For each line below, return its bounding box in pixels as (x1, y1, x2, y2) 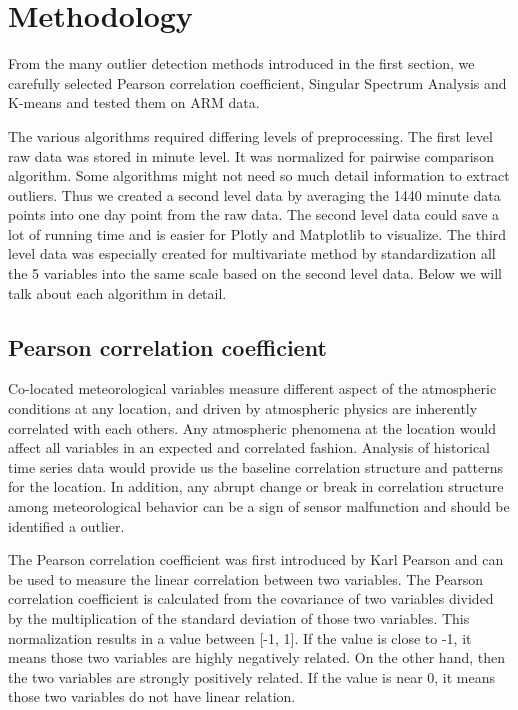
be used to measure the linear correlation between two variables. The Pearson (8, 568, 484, 589)
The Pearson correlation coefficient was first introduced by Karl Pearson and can (8, 549, 504, 570)
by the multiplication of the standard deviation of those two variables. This (8, 607, 470, 628)
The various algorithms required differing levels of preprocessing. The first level (8, 125, 493, 146)
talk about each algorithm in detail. (8, 282, 227, 303)
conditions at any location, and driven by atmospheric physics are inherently (8, 398, 478, 419)
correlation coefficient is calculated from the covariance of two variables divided (8, 588, 494, 609)
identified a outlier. (8, 515, 125, 536)
